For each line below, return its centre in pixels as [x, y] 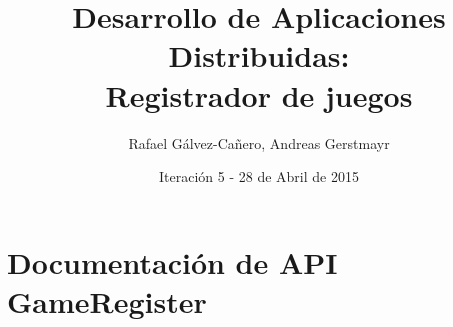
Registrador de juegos [259, 94]
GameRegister [107, 300]
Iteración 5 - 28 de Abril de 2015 [259, 176]
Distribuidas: [259, 55]
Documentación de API [172, 261]
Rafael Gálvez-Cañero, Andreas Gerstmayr [259, 142]
